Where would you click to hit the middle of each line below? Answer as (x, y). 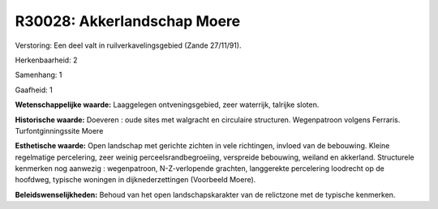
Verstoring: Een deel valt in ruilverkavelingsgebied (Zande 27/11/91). (128, 45)
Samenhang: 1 (39, 75)
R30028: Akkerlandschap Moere (128, 21)
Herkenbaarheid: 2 (46, 60)
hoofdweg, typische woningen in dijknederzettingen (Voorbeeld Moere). (135, 180)
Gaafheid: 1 (34, 90)
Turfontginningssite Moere (59, 130)
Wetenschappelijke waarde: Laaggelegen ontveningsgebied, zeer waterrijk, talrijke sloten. (167, 104)
